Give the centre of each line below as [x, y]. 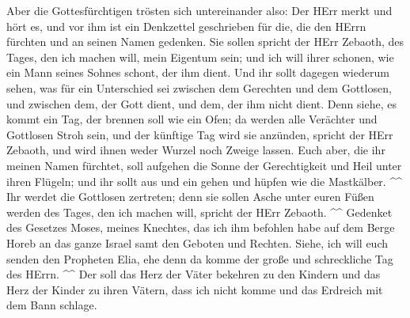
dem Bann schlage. [52, 305]
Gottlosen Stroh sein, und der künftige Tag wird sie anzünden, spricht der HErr [200, 134]
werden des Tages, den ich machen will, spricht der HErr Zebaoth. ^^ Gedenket [199, 212]
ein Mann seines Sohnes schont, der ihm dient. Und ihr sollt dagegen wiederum [198, 72]
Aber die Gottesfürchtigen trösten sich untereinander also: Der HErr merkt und [199, 10]
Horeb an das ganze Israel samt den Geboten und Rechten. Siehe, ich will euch [197, 242]
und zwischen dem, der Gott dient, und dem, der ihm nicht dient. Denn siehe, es [201, 103]
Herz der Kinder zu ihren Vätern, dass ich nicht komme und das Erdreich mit [195, 289]
